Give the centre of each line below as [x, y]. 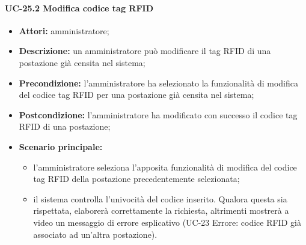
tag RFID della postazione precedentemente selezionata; [136, 179]
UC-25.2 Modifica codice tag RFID [79, 8]
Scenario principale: [61, 146]
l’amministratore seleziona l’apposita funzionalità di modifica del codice [165, 167]
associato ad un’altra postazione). [95, 234]
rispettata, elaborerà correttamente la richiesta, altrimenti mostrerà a [161, 210]
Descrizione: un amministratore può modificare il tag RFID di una [145, 51]
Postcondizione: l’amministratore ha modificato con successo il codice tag [158, 114]
